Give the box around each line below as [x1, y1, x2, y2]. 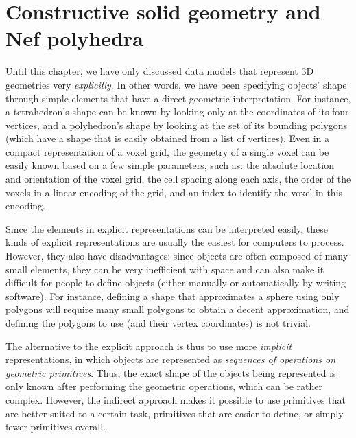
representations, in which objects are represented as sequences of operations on [5, 352, 336, 367]
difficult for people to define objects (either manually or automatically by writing [5, 275, 346, 290]
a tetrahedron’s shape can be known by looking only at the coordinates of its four [5, 104, 349, 119]
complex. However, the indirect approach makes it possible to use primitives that [5, 392, 346, 406]
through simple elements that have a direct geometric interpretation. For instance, [5, 91, 351, 105]
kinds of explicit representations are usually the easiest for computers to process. [5, 235, 344, 249]
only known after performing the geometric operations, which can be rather [5, 379, 322, 393]
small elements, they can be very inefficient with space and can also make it [5, 262, 324, 276]
